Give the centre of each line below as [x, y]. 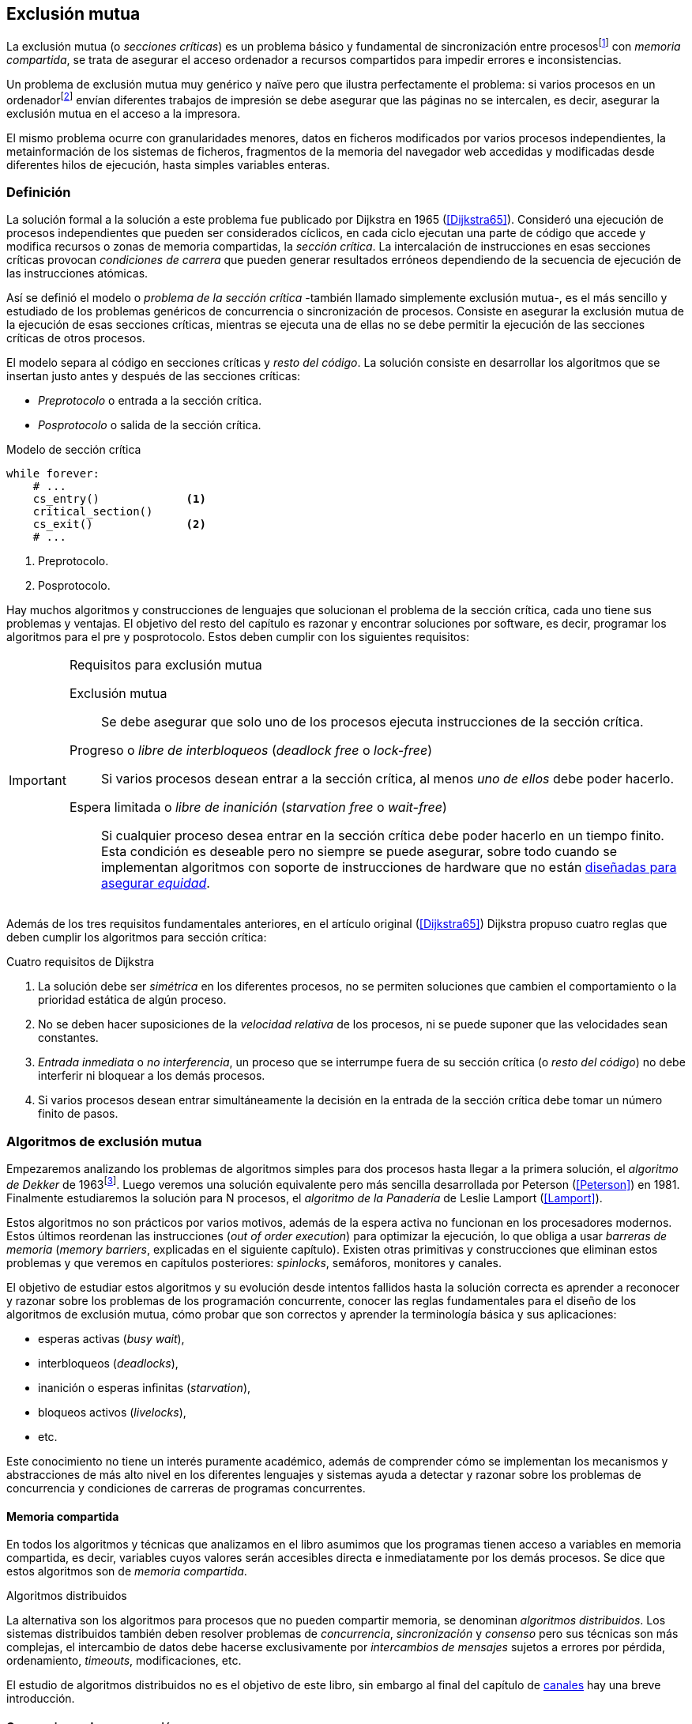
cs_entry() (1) [119, 499]
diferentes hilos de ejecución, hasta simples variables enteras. [168, 164]
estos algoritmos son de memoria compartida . [127, 1571]
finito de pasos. [78, 1114]
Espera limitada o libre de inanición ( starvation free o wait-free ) [258, 807]
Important [38, 781]
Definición [39, 192]
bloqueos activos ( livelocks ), [112, 1412]
